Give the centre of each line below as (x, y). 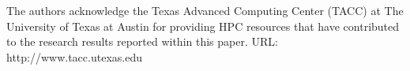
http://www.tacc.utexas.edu (74, 56)
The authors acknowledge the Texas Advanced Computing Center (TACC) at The (205, 10)
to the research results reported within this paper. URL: (142, 41)
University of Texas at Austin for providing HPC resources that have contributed (203, 26)
